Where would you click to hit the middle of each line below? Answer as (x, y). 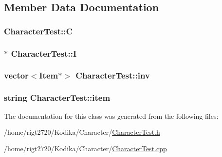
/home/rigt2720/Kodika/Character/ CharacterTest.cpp (85, 148)
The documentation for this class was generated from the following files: (111, 116)
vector (16, 75)
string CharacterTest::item (57, 98)
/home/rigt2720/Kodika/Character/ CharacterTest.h (82, 132)
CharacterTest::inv (113, 75)
